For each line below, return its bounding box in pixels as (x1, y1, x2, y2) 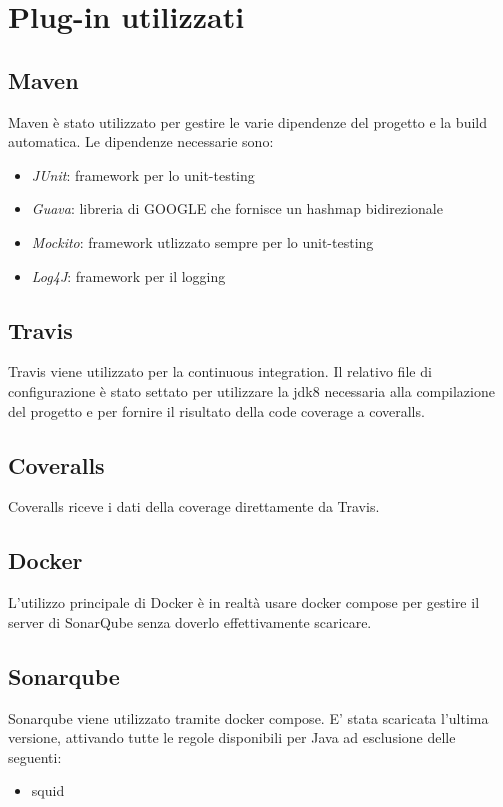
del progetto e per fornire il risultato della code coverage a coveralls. (8, 400, 425, 421)
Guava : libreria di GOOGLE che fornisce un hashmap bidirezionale (31, 198, 443, 219)
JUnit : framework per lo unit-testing (31, 164, 255, 185)
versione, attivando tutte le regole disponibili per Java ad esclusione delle (8, 727, 456, 748)
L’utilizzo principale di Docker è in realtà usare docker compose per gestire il (8, 592, 480, 613)
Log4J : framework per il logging (31, 265, 226, 286)
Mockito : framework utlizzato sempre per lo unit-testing (31, 231, 374, 252)
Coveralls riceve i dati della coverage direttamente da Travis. (8, 496, 380, 517)
